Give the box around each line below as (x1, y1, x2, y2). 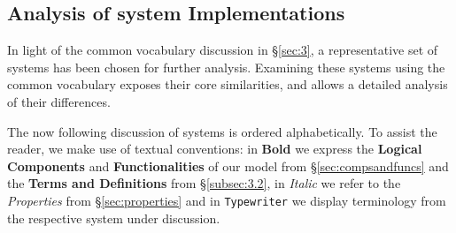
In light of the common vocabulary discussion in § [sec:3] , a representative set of (7, 41, 438, 59)
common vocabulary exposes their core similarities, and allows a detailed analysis (7, 75, 448, 94)
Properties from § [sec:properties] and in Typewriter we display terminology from (7, 191, 446, 209)
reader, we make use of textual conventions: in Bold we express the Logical (7, 139, 422, 158)
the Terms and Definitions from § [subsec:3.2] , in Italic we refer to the (7, 174, 401, 192)
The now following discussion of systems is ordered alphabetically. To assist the (7, 122, 437, 140)
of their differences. (7, 92, 111, 110)
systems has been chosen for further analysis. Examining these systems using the (7, 57, 445, 76)
